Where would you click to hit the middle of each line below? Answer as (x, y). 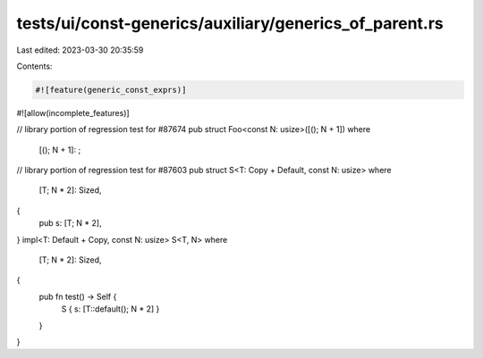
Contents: (34, 66)
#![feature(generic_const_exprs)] (111, 90)
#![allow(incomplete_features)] (73, 112)
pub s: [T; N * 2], (70, 223)
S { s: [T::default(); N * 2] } (110, 309)
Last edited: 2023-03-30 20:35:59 (80, 50)
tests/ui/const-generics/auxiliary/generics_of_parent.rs (230, 23)
